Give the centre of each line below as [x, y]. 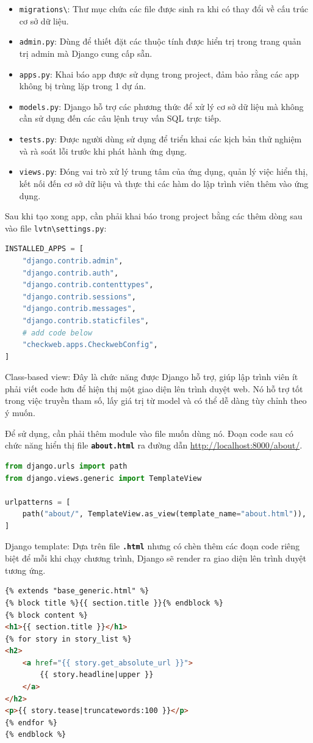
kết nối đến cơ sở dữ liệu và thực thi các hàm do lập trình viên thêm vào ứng [164, 183]
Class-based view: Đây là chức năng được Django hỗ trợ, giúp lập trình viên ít [152, 377]
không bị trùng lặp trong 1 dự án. [83, 86]
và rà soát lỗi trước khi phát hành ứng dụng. [103, 151]
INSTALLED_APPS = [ [44, 249]
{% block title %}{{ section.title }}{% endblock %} [114, 603]
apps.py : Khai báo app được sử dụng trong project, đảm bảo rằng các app [159, 74]
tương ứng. [25, 570]
